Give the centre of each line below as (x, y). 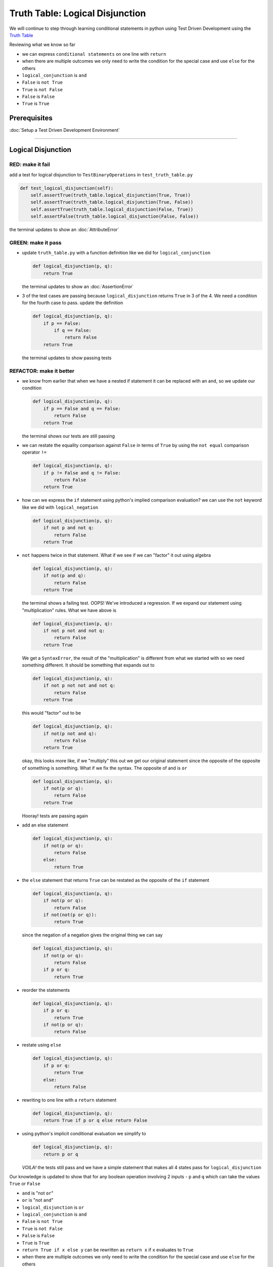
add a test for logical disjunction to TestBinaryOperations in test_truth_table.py (101, 174)
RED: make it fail (30, 165)
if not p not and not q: (74, 630)
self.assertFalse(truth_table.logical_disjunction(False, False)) (115, 216)
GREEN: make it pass (35, 242)
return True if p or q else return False (95, 1121)
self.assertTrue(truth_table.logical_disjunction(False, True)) (112, 209)
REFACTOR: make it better (42, 371)
